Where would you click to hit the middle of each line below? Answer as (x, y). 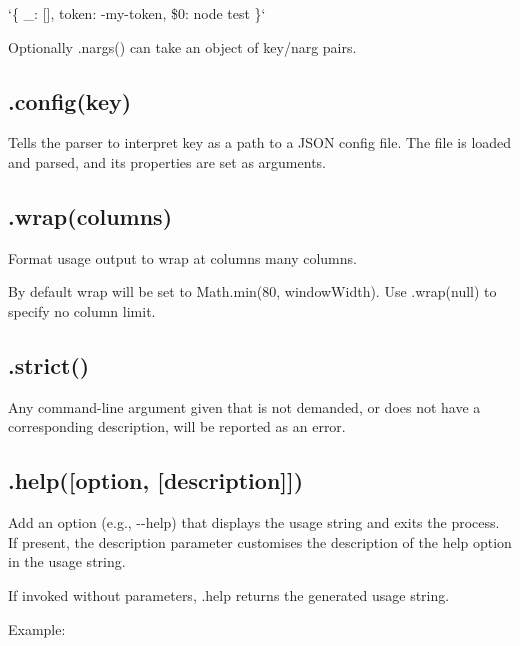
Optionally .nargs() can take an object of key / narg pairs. (182, 46)
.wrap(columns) (90, 215)
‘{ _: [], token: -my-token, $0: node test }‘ (137, 13)
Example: (37, 628)
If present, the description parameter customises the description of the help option (260, 541)
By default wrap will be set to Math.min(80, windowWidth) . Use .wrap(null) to (252, 291)
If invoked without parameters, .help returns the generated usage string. (229, 594)
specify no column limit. (82, 310)
